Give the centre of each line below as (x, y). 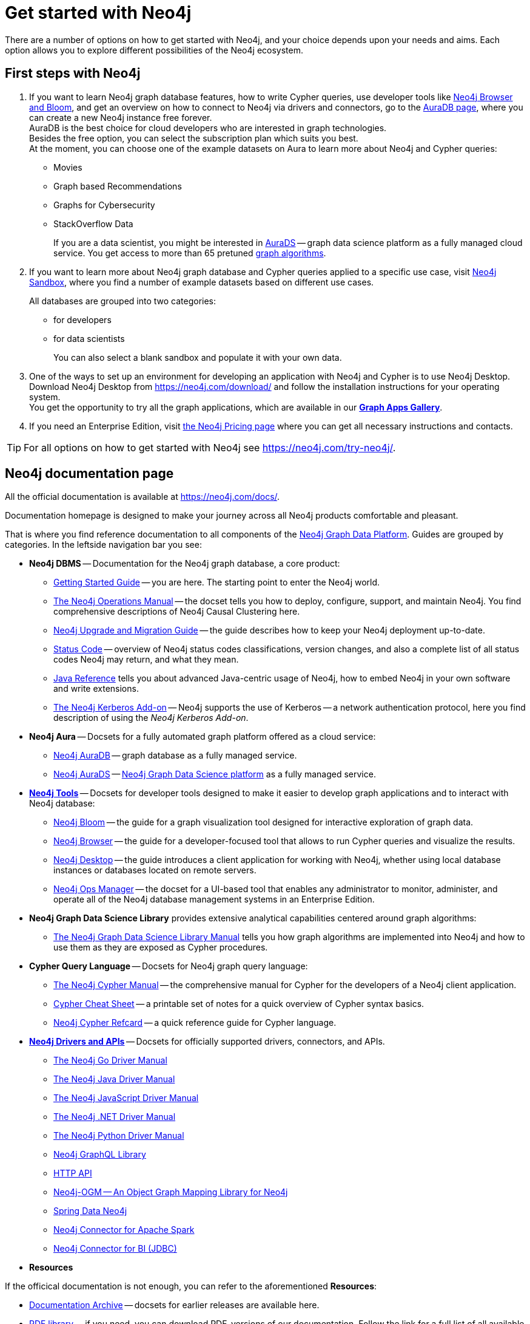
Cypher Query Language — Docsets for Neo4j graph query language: (169, 966)
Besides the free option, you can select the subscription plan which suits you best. (194, 138)
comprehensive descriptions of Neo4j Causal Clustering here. (177, 612)
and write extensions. (96, 689)
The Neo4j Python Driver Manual (119, 1136)
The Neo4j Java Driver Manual (114, 1079)
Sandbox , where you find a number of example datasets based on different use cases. (202, 282)
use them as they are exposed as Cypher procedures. (161, 947)
